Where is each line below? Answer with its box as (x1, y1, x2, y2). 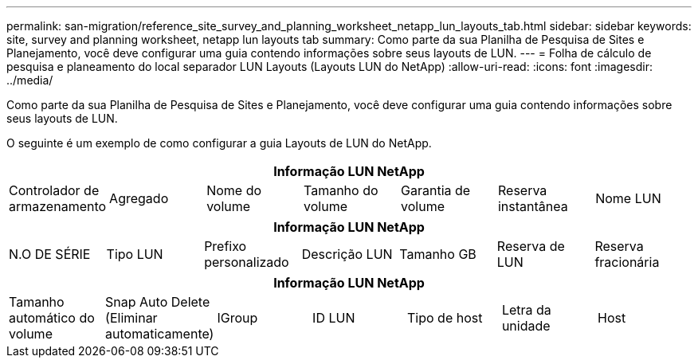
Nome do (206, 182, 262, 198)
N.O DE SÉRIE (9, 246, 91, 262)
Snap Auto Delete (105, 294, 210, 310)
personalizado (204, 254, 289, 270)
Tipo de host (406, 310, 483, 326)
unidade (501, 318, 551, 334)
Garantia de (401, 182, 471, 198)
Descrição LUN (301, 246, 393, 262)
